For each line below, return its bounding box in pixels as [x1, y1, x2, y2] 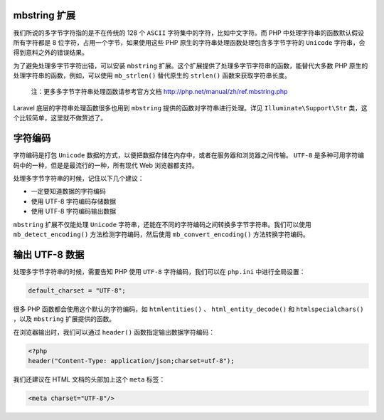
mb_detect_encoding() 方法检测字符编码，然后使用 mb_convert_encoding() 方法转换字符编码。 [13, 230, 309, 238]
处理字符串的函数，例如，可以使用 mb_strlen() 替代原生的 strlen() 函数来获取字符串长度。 [13, 71, 291, 80]
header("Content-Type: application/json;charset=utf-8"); [28, 357, 235, 364]
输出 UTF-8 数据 [13, 248, 85, 261]
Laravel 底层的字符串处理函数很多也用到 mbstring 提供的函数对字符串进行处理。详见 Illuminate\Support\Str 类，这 [13, 103, 368, 112]
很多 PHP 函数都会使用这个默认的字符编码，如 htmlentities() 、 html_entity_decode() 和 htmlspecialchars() [13, 305, 364, 313]
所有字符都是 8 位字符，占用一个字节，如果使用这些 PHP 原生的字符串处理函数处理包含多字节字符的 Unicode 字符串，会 [13, 38, 366, 46]
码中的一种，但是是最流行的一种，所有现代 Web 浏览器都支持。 [13, 161, 198, 169]
